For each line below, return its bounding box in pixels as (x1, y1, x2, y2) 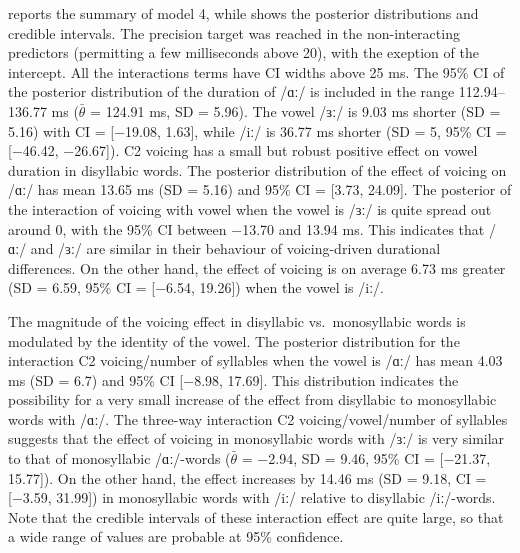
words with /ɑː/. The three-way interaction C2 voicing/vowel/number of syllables (8, 408, 508, 429)
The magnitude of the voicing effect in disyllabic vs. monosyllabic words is (8, 310, 466, 331)
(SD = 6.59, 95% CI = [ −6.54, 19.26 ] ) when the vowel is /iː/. (8, 277, 384, 298)
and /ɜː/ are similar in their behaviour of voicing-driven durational (30, 238, 441, 259)
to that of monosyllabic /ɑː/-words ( (8, 448, 231, 469)
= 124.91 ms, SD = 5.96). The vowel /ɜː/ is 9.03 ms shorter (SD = (90, 100, 501, 121)
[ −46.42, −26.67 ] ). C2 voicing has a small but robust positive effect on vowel (8, 140, 478, 161)
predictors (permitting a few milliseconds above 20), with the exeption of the (8, 42, 479, 63)
